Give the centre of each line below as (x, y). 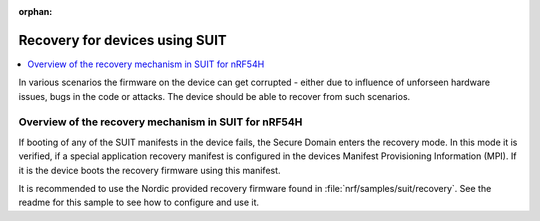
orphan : (35, 11)
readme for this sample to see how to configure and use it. (139, 202)
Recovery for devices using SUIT (122, 40)
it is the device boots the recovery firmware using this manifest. (149, 170)
